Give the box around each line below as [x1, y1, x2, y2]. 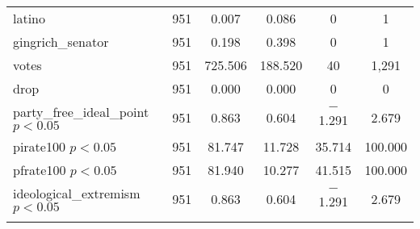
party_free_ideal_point [13, 102, 149, 121]
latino [13, 9, 46, 27]
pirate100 [13, 137, 65, 156]
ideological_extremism [13, 184, 141, 202]
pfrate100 [13, 160, 66, 179]
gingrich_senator [13, 32, 109, 51]
